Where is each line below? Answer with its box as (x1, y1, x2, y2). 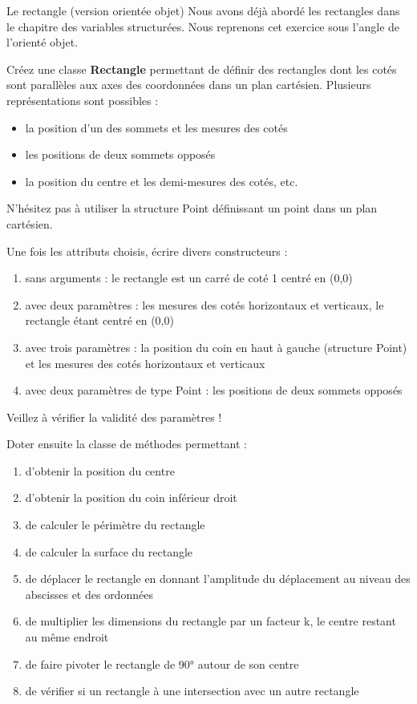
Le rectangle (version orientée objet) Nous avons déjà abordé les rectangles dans (6, 2, 400, 18)
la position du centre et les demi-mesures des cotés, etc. (25, 172, 298, 189)
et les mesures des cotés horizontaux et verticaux (25, 354, 265, 371)
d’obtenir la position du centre (25, 462, 175, 479)
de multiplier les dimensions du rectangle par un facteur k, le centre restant (25, 613, 396, 629)
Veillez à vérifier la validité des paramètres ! (6, 408, 222, 425)
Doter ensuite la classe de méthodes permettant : (6, 435, 247, 452)
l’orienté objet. (6, 34, 79, 51)
